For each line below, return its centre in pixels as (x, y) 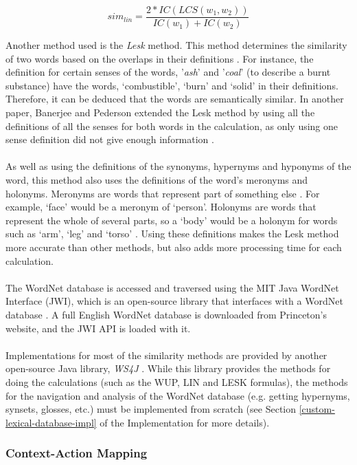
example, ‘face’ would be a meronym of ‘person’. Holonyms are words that (161, 207)
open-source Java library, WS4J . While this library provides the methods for (168, 368)
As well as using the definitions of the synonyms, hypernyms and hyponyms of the (178, 166)
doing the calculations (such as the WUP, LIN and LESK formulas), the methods (177, 381)
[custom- (317, 409)
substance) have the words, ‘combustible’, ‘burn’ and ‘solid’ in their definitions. (172, 85)
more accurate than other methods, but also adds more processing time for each (174, 247)
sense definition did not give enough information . (110, 139)
